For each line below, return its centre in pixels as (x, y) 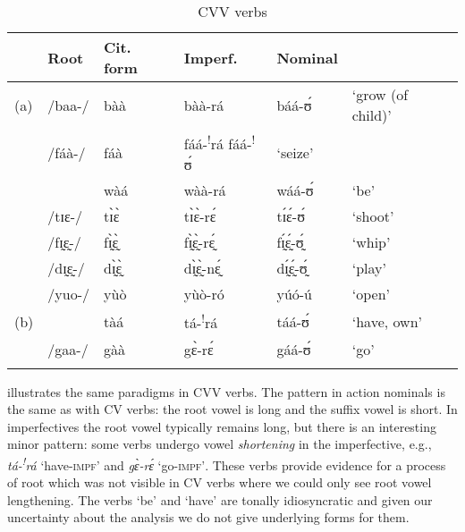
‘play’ (369, 268)
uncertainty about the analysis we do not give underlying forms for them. (208, 517)
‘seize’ (295, 153)
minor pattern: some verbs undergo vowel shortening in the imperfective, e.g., (220, 444)
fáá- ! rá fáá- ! (220, 143)
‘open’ (371, 294)
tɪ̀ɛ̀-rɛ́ (200, 216)
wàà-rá (205, 190)
